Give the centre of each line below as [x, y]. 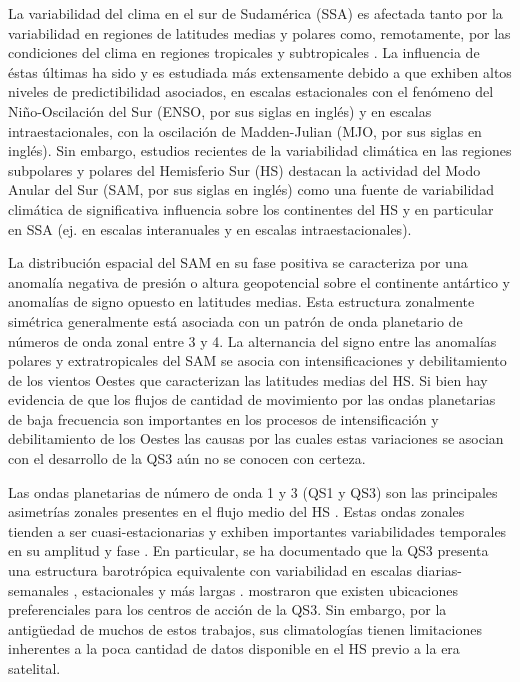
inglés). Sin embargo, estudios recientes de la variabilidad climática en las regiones [260, 150]
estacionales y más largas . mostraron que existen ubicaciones [270, 589]
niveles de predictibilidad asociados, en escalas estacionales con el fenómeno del [251, 91]
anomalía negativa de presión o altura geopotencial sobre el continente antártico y [259, 281]
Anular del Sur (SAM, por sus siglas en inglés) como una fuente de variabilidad [251, 189]
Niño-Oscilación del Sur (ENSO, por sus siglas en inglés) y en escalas [220, 110]
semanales [38, 589]
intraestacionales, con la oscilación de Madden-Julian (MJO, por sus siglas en [245, 130]
